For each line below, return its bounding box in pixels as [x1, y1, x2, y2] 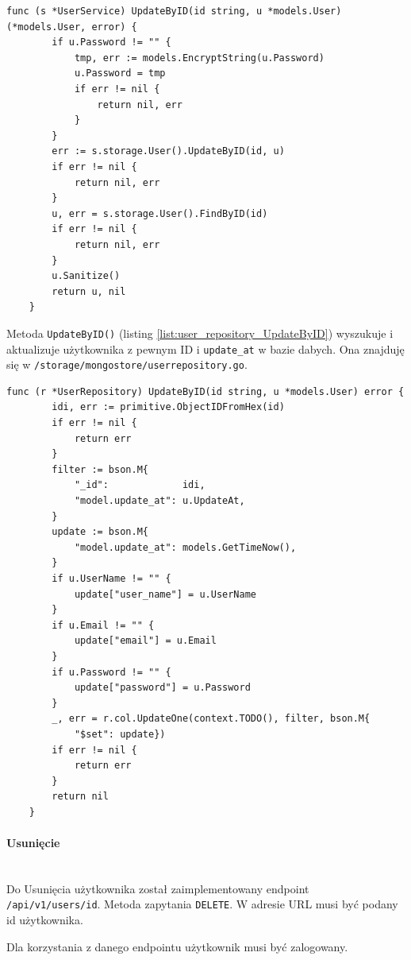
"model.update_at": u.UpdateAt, [74, 495, 245, 506]
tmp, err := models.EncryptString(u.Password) [74, 52, 325, 64]
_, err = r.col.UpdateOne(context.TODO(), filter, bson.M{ [52, 713, 371, 725]
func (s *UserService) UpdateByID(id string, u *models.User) [6, 6, 342, 17]
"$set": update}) [74, 728, 166, 740]
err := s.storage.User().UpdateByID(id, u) [52, 145, 285, 157]
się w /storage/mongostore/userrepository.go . [6, 356, 248, 373]
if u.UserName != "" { [52, 572, 171, 584]
